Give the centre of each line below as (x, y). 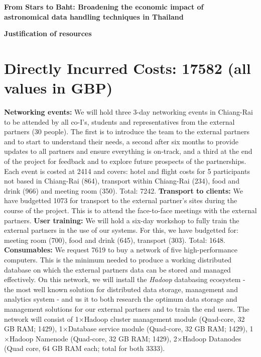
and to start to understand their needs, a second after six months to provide (121, 141)
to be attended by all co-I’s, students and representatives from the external (119, 121)
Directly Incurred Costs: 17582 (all (127, 68)
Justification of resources (48, 33)
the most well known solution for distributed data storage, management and (121, 289)
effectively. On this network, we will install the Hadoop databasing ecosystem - (125, 279)
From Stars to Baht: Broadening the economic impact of (104, 7)
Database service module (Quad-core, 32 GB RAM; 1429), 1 (161, 329)
